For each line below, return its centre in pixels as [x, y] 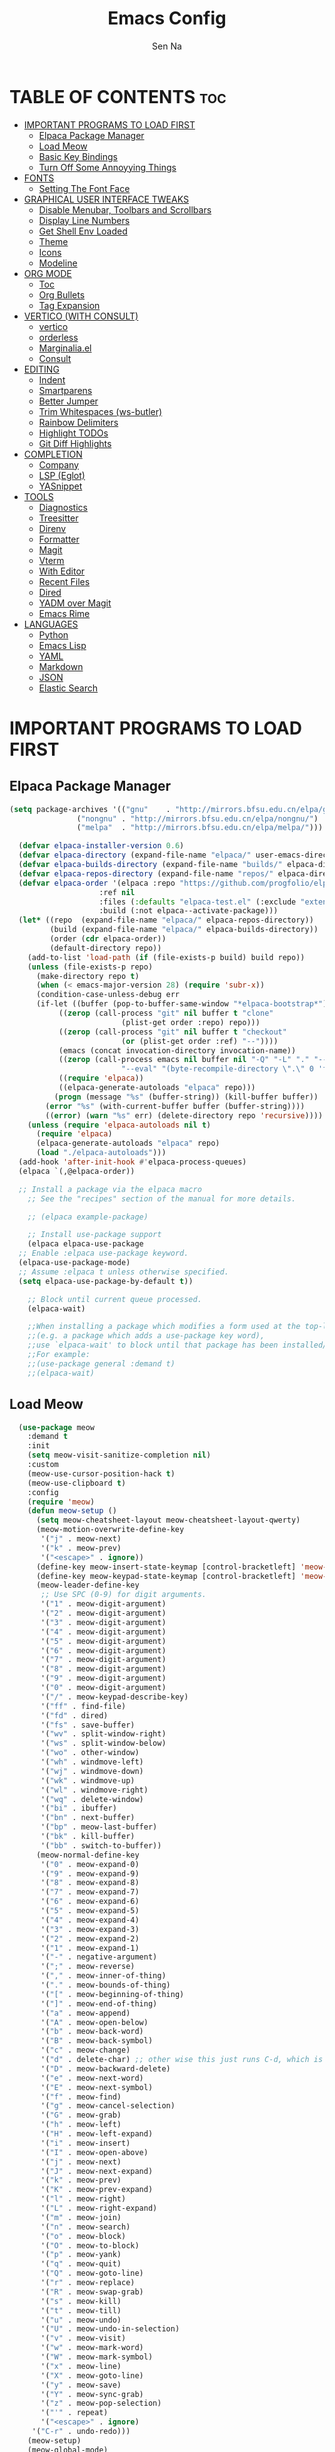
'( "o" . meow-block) [83, 2236]
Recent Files [64, 581]
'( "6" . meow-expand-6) [90, 1902]
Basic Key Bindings [78, 156]
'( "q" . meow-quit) [81, 2264]
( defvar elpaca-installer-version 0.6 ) [101, 846]
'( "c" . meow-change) [85, 2050]
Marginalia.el [65, 348]
